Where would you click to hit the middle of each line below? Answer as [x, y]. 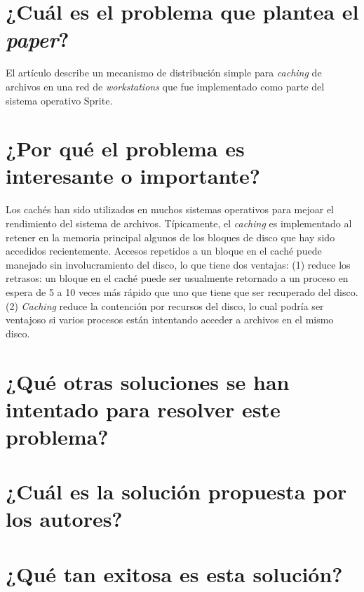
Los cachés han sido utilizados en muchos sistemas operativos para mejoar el [170, 209]
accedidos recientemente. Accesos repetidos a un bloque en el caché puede [164, 251]
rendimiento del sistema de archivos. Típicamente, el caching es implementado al [179, 223]
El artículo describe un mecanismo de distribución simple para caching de [164, 73]
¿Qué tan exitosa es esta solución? [174, 573]
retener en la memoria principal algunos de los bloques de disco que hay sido [170, 237]
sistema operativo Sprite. [59, 100]
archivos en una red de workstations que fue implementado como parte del [165, 86]
